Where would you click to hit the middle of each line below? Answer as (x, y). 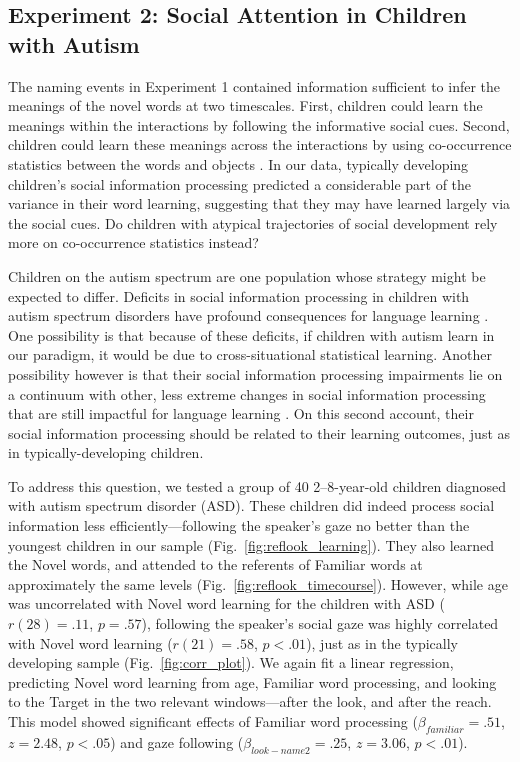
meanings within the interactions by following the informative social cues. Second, (259, 124)
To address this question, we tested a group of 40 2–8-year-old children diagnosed (257, 485)
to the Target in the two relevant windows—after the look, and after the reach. (250, 701)
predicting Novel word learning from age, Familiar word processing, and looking (252, 681)
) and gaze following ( (177, 741)
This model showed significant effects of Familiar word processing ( (213, 721)
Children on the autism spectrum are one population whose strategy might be (247, 275)
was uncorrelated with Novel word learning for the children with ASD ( (226, 603)
